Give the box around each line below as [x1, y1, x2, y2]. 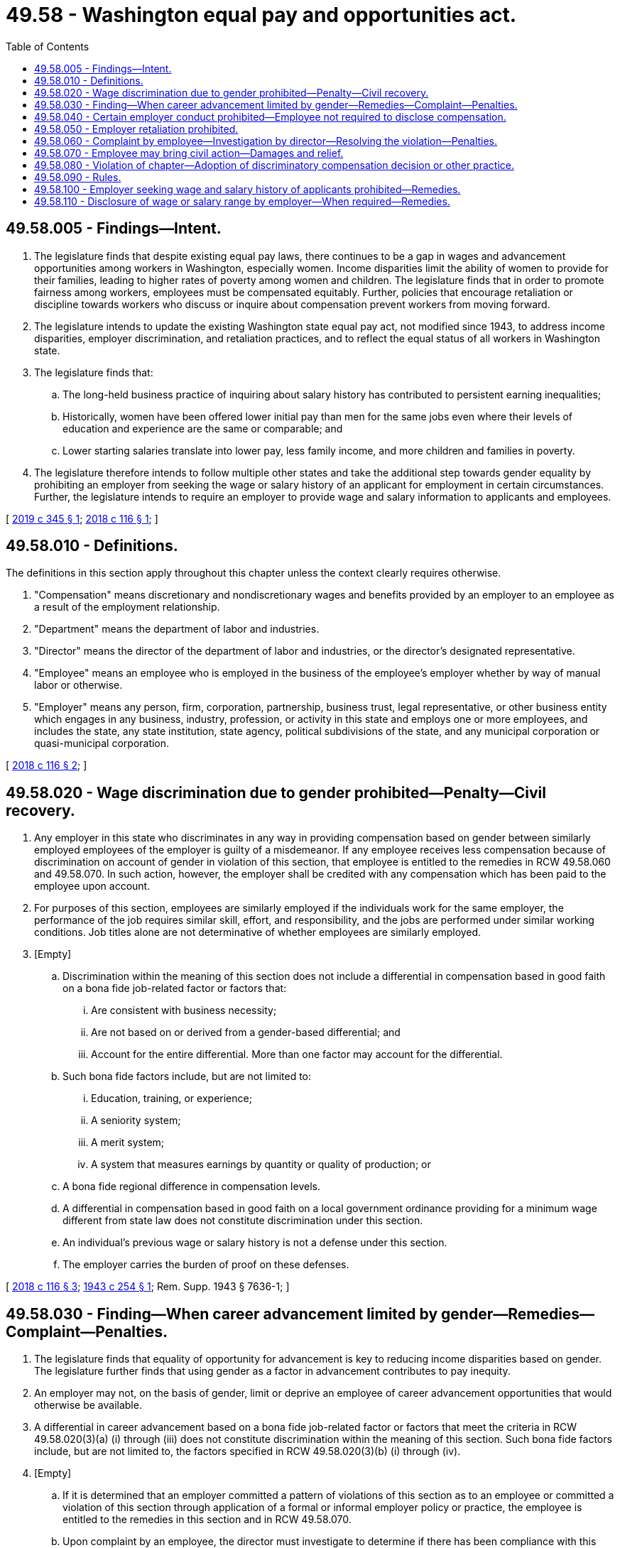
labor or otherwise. [34, 679, 123, 692]
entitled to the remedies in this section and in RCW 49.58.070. [62, 1513, 352, 1526]
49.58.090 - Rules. [34, 170, 121, 183]
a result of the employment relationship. [34, 601, 220, 614]
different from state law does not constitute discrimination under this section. [62, 1214, 423, 1227]
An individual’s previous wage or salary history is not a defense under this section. [62, 1236, 447, 1249]
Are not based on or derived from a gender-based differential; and [91, 1026, 401, 1039]
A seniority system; [91, 1114, 181, 1127]
